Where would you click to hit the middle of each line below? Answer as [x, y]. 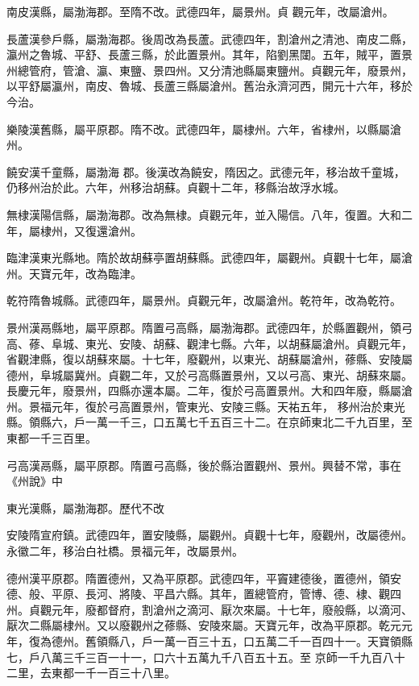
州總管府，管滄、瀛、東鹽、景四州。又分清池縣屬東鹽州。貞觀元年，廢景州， [209, 70]
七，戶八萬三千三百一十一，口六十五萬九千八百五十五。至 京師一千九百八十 [206, 657]
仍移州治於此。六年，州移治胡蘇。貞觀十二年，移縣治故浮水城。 [176, 187]
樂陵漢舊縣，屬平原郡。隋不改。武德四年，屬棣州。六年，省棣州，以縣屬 [198, 129]
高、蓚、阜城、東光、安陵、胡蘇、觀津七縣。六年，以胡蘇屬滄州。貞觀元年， [209, 343]
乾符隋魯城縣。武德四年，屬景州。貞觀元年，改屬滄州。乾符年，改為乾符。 [204, 300]
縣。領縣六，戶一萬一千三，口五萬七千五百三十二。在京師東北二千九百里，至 [209, 422]
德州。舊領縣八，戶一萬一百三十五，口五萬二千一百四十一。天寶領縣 [232, 641]
